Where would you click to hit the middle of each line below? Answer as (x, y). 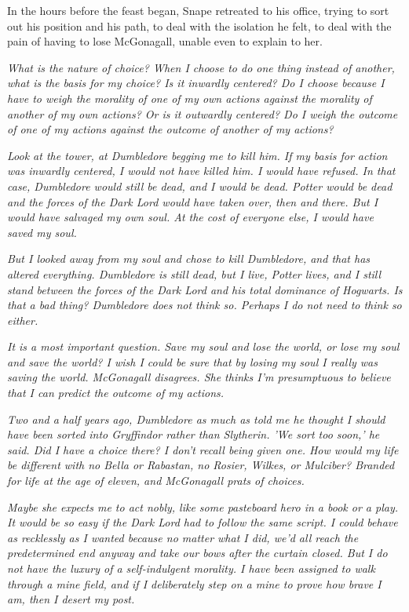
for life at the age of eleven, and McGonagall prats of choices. (156, 481)
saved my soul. (42, 232)
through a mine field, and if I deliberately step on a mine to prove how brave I (194, 583)
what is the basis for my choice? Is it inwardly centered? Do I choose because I (196, 83)
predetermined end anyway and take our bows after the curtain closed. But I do (197, 553)
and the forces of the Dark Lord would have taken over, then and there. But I (193, 201)
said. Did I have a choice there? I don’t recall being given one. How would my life (203, 449)
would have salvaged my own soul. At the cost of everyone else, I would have (190, 217)
